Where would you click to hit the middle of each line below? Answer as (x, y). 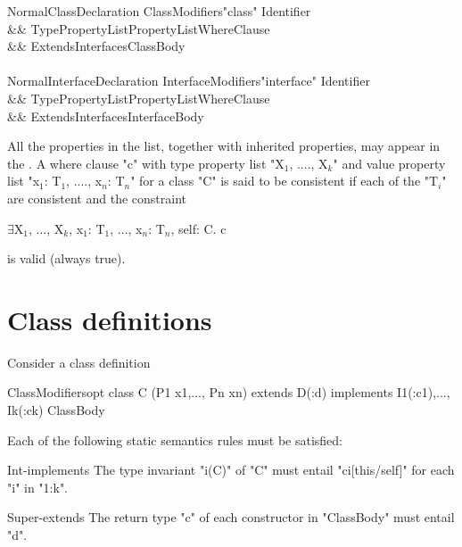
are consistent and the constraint (97, 198)
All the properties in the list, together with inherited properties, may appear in (224, 146)
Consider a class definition (79, 362)
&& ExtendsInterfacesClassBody (96, 46)
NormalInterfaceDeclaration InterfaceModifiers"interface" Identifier (189, 81)
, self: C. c (198, 228)
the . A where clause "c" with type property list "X (146, 163)
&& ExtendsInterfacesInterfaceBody (106, 116)
